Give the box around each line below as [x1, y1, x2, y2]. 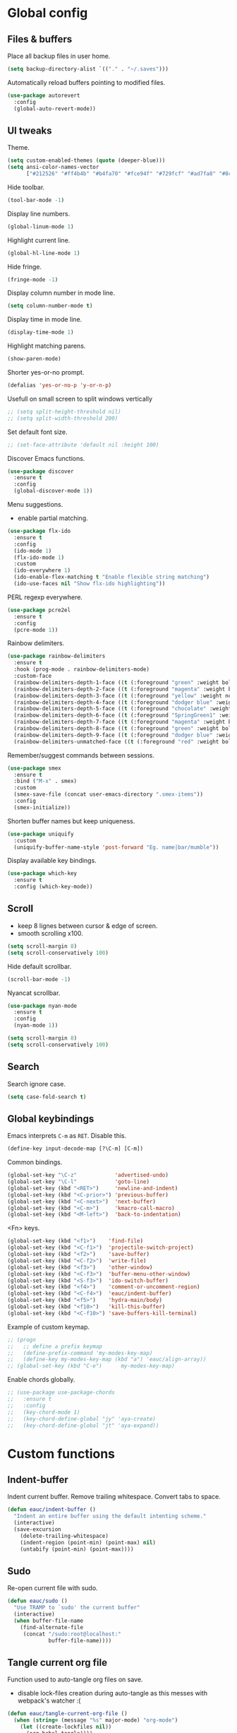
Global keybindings [7, 1112, 95, 1124]
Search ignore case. [7, 1079, 66, 1088]
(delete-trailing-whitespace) [20, 1532, 109, 1539]
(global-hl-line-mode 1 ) [7, 249, 80, 257]
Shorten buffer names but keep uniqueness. [7, 816, 135, 825]
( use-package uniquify [7, 830, 74, 838]
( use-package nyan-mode [7, 1002, 78, 1009]
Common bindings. [7, 1158, 63, 1167]
